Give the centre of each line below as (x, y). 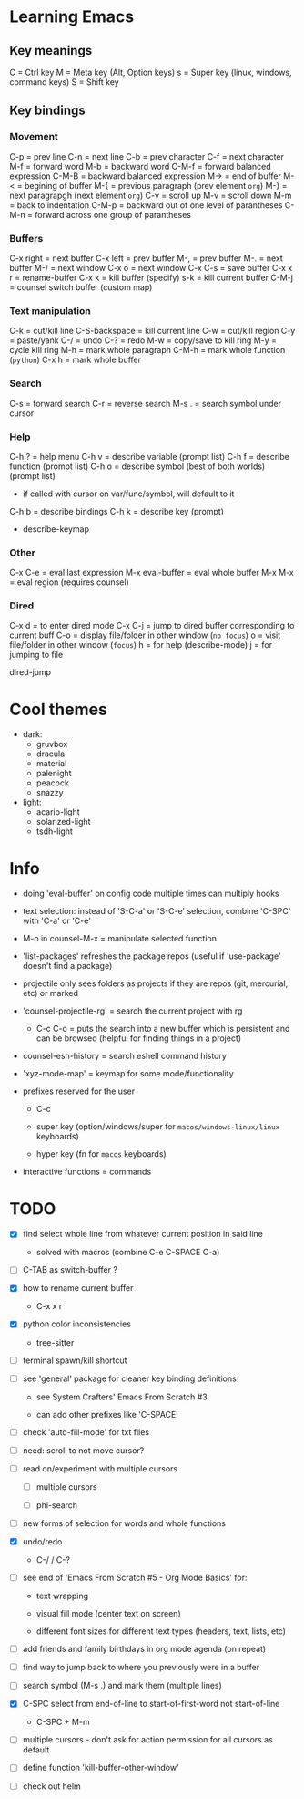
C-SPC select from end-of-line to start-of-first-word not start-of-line (151, 1704)
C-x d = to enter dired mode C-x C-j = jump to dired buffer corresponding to (152, 626)
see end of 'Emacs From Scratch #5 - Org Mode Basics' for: (135, 1578)
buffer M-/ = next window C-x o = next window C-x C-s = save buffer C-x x (151, 267)
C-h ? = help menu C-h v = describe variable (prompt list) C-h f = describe (149, 456)
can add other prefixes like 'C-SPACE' (107, 1414)
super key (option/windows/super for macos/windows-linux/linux (158, 1127)
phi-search (57, 1505)
